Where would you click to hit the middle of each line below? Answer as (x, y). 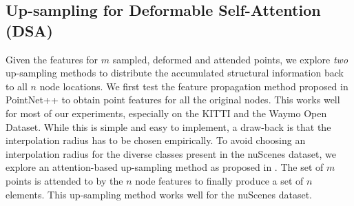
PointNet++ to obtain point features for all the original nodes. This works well (173, 100)
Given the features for (52, 59)
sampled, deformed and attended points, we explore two (230, 59)
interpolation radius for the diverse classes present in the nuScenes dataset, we (171, 153)
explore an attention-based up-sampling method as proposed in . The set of (165, 167)
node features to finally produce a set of (219, 180)
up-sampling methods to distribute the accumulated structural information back (175, 73)
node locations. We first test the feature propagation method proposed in (194, 86)
